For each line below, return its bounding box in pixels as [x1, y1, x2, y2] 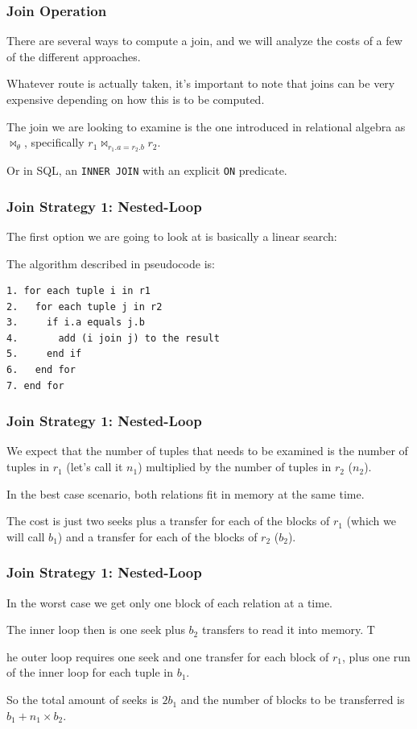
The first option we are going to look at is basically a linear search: [6, 227, 337, 244]
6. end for [6, 364, 76, 376]
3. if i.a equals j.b [6, 317, 145, 329]
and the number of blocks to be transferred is [180, 691, 405, 708]
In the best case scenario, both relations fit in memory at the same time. [6, 485, 365, 502]
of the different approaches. [6, 48, 141, 64]
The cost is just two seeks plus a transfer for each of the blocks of [6, 512, 330, 529]
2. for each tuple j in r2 [6, 300, 163, 313]
